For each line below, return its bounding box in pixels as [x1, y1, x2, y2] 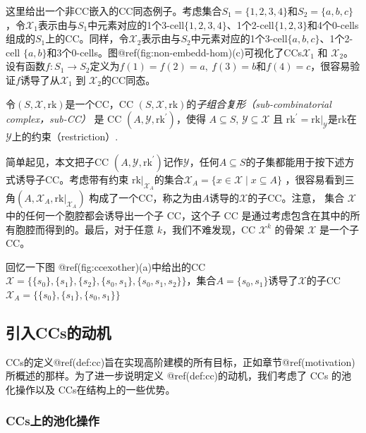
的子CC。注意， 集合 [248, 190, 345, 205]
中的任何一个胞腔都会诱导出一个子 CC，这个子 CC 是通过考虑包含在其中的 [6, 207, 350, 222]
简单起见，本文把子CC [6, 154, 109, 169]
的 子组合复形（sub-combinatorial [186, 96, 331, 111]
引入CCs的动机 [6, 321, 111, 343]
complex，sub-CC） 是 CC [6, 111, 122, 126]
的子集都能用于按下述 [245, 154, 345, 169]
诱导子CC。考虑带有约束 [15, 171, 129, 186]
